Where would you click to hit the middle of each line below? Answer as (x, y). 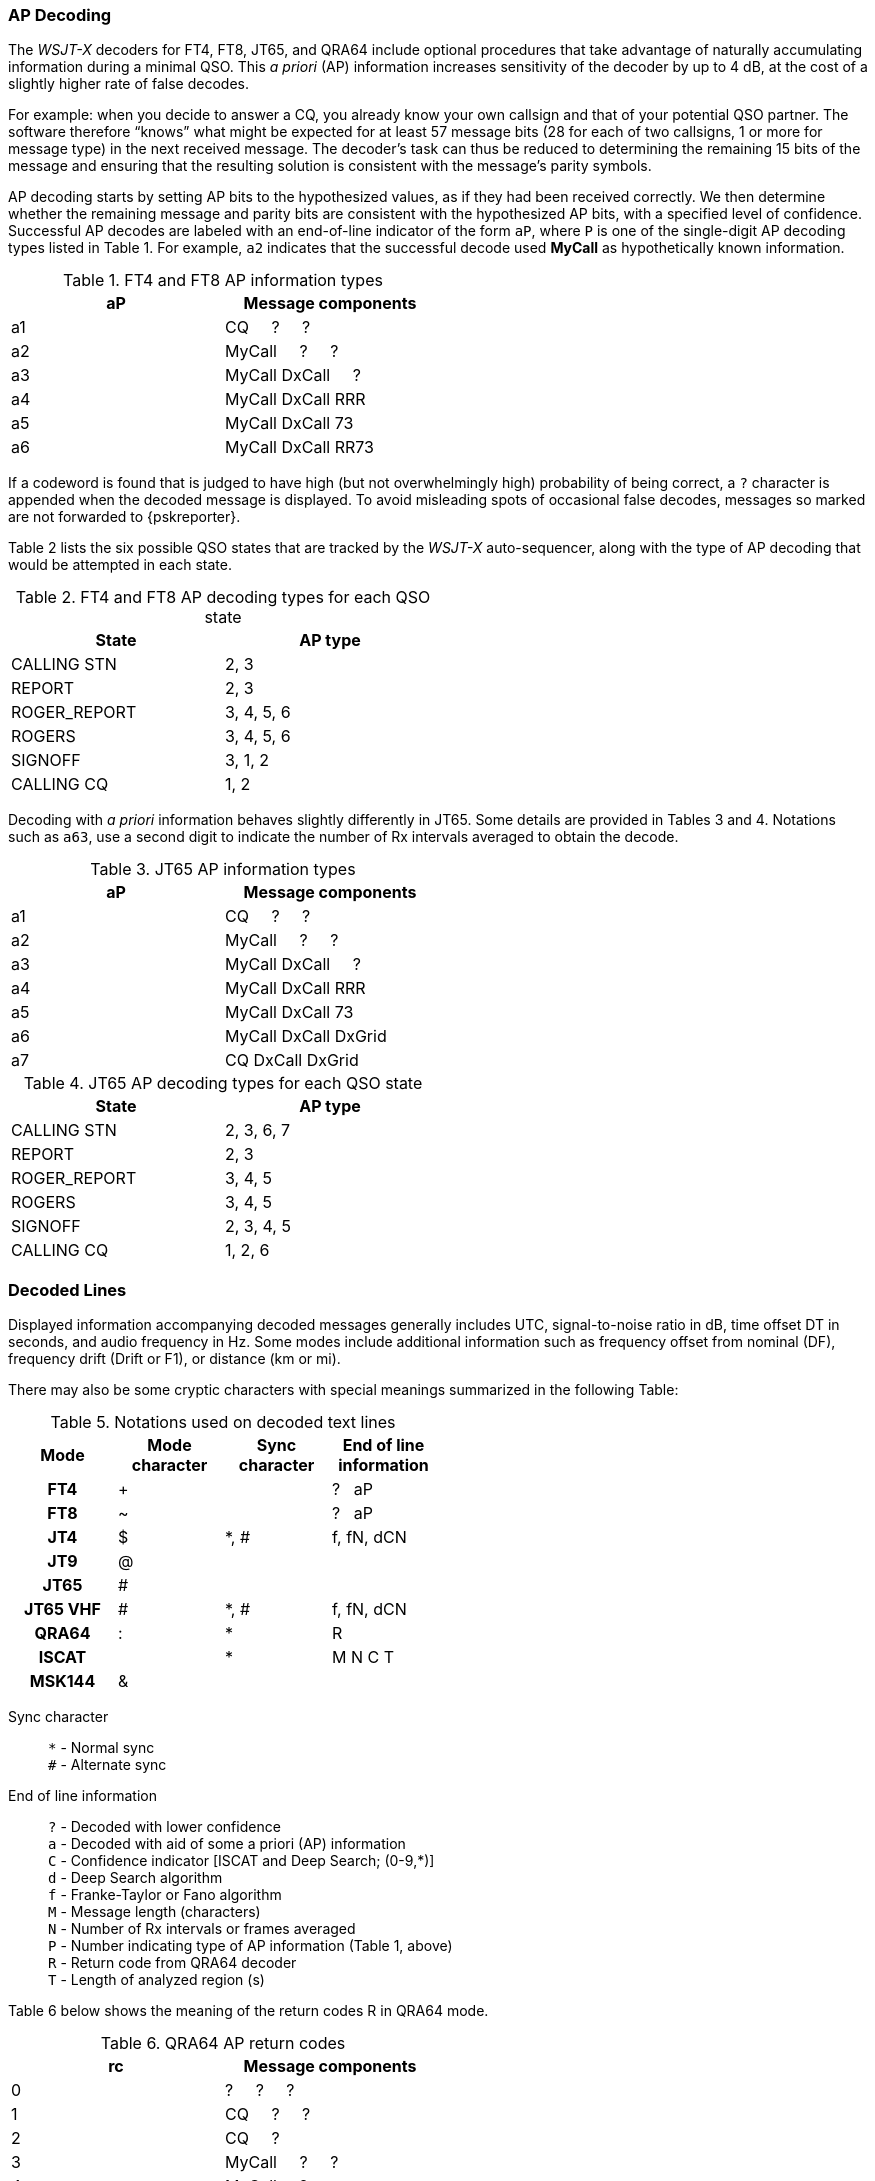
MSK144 (62, 1681)
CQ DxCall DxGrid (292, 1060)
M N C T (363, 1657)
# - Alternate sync (107, 1765)
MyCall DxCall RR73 (299, 447)
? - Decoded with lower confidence (164, 1827)
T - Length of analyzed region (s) (156, 1980)
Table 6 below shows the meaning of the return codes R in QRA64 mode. (248, 2011)
